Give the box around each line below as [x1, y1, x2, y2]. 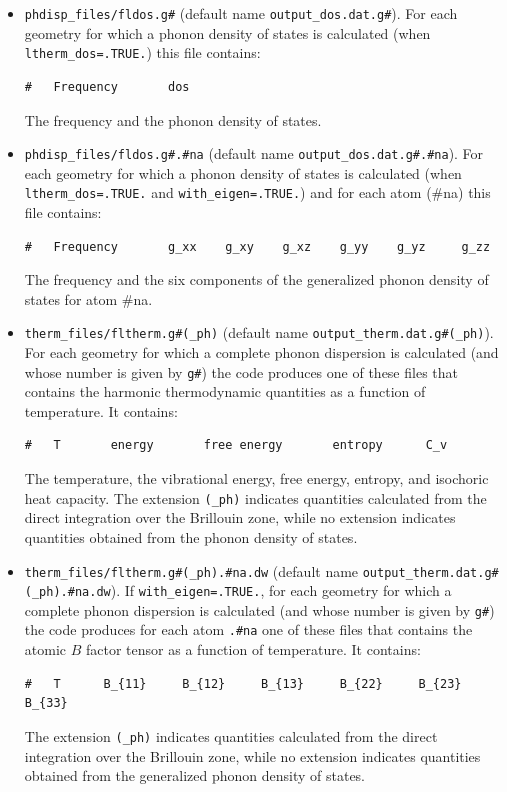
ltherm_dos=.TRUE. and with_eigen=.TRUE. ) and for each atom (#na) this [24, 182, 491, 203]
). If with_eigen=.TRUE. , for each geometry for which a [110, 580, 452, 601]
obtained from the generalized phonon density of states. [24, 765, 366, 786]
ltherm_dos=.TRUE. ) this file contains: [24, 42, 261, 63]
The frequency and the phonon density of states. [24, 109, 322, 130]
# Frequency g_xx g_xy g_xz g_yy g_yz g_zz [24, 239, 491, 254]
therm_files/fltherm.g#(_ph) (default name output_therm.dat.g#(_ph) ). [24, 322, 494, 343]
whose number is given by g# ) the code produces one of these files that [24, 361, 458, 382]
